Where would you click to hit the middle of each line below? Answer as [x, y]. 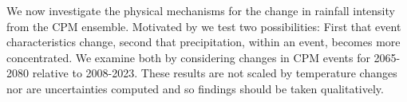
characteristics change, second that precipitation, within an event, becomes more [203, 42]
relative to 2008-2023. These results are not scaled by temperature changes [215, 73]
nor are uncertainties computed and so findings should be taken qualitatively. [195, 88]
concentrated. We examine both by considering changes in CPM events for [188, 57]
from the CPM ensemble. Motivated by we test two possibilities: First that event [204, 26]
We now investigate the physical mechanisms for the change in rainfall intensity [201, 10]
